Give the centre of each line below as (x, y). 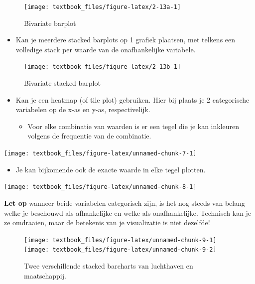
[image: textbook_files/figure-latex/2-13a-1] (102, 7)
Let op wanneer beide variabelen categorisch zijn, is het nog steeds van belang (125, 203)
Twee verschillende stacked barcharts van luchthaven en (109, 266)
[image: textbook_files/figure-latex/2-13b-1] (102, 67)
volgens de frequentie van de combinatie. (89, 136)
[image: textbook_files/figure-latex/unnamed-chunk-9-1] (120, 240)
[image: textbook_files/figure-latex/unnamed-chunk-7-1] (100, 154)
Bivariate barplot (50, 23)
